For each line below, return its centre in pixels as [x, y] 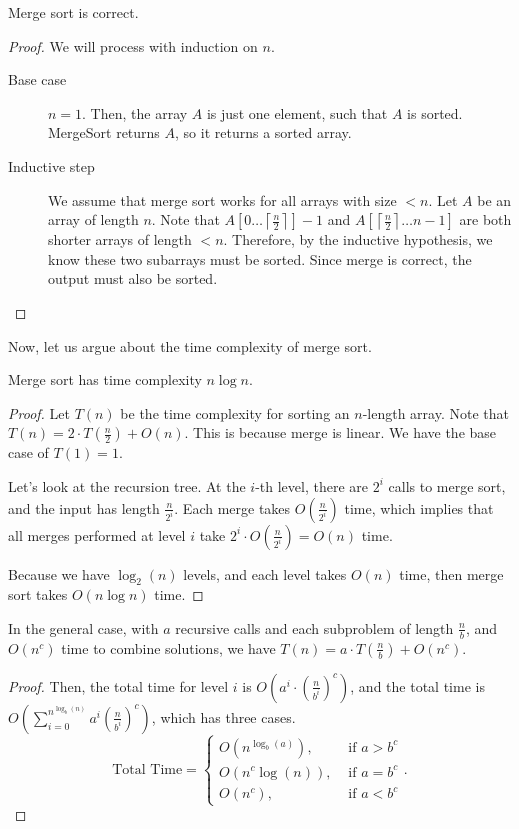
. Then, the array [135, 112]
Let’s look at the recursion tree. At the [127, 485]
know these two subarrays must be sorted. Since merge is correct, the [260, 258]
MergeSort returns [104, 132]
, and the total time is [417, 685]
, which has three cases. [223, 716]
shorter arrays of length [120, 239]
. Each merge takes [232, 507]
